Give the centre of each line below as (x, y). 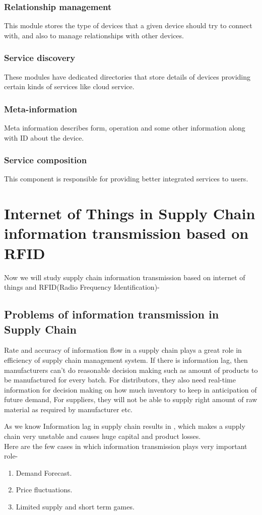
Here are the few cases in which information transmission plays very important (126, 446)
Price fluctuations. (44, 490)
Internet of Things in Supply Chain (130, 213)
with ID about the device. (44, 137)
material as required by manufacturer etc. (68, 409)
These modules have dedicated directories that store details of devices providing (127, 76)
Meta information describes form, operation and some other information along (125, 128)
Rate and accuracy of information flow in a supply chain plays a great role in (123, 350)
